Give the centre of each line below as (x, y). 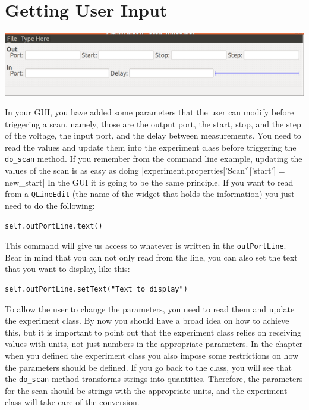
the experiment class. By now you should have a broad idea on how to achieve (147, 320)
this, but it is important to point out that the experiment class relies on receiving (153, 332)
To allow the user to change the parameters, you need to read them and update (150, 309)
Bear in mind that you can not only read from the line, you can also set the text (151, 257)
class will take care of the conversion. (72, 402)
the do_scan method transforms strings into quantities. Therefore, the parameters (154, 379)
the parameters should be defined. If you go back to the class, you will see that (149, 367)
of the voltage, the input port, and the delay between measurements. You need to (153, 135)
